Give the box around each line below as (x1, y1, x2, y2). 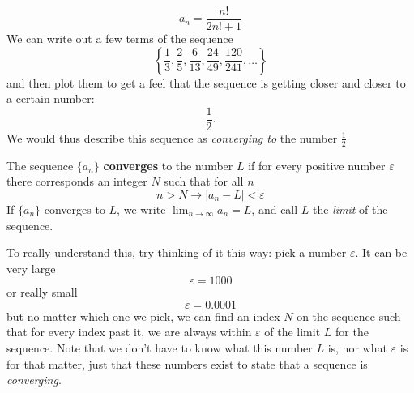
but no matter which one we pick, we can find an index (6, 307, 280, 324)
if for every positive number (248, 156, 386, 173)
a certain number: (6, 90, 95, 107)
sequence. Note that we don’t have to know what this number (6, 340, 313, 357)
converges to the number (103, 156, 233, 173)
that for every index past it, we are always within (6, 323, 252, 340)
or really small (6, 284, 78, 301)
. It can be (355, 244, 408, 261)
